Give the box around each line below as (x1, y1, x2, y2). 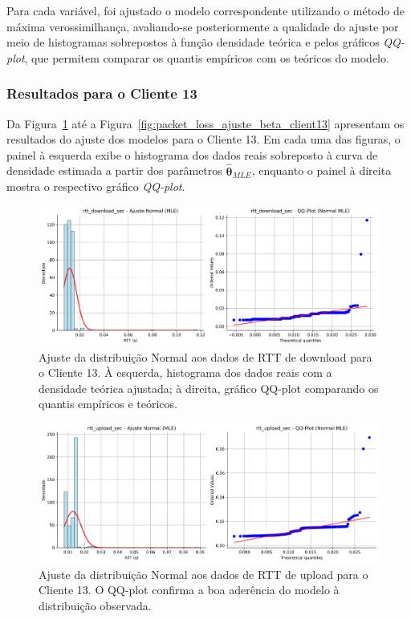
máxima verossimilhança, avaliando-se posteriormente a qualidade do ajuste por (6, 18, 399, 34)
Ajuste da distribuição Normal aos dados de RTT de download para (39, 348, 372, 365)
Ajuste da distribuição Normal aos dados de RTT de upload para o (39, 565, 368, 582)
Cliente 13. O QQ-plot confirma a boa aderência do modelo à (39, 581, 340, 598)
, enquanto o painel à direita (251, 162, 392, 179)
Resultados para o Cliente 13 (6, 83, 197, 103)
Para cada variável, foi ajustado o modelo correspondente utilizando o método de (6, 2, 405, 18)
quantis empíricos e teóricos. (39, 395, 177, 412)
